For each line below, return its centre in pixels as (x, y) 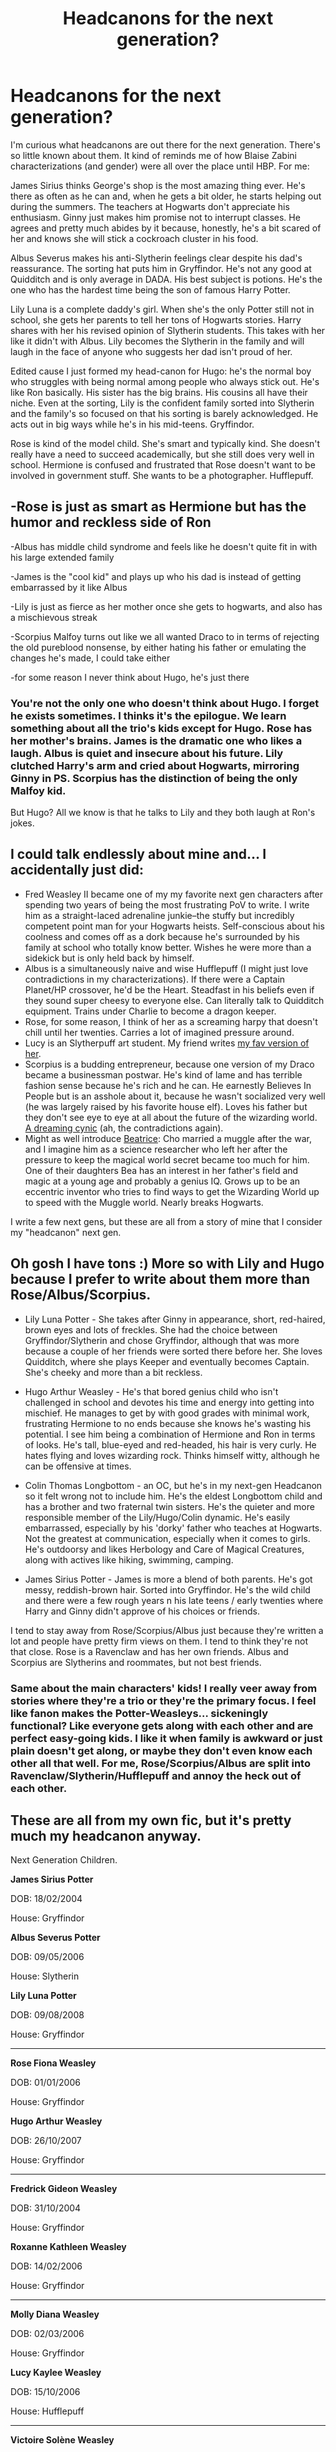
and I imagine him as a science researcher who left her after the (156, 1149)
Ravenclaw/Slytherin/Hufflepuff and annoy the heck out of (156, 1775)
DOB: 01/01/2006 (45, 2083)
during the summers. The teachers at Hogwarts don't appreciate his (150, 206)
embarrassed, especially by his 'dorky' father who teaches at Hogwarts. (173, 1528)
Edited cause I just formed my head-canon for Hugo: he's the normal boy (161, 371)
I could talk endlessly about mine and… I (138, 854)
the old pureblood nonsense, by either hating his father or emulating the (158, 647)
